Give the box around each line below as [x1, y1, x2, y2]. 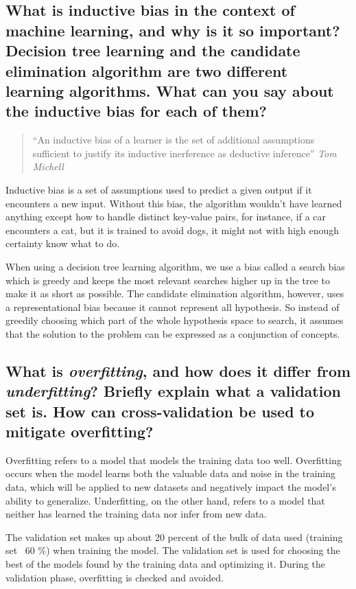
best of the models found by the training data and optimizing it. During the [5, 557, 325, 570]
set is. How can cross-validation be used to [5, 400, 315, 421]
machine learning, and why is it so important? [5, 19, 340, 41]
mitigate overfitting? [5, 421, 154, 442]
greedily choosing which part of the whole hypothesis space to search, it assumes [5, 313, 344, 327]
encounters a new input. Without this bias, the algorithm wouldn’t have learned [5, 196, 342, 210]
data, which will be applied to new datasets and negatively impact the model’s [5, 480, 336, 494]
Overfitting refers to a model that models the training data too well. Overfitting [5, 452, 342, 467]
